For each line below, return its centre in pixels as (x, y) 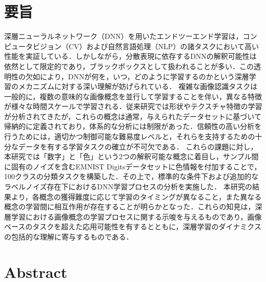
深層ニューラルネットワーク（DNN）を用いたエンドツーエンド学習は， (124, 36)
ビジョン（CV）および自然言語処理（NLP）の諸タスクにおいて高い (146, 46)
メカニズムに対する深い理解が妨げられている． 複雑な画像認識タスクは (138, 86)
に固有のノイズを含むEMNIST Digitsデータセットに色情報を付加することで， (133, 166)
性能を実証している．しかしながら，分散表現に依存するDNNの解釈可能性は (130, 56)
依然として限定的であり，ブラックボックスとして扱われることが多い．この (129, 66)
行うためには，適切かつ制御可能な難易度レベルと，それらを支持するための (130, 136)
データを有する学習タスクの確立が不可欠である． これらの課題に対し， (138, 146)
